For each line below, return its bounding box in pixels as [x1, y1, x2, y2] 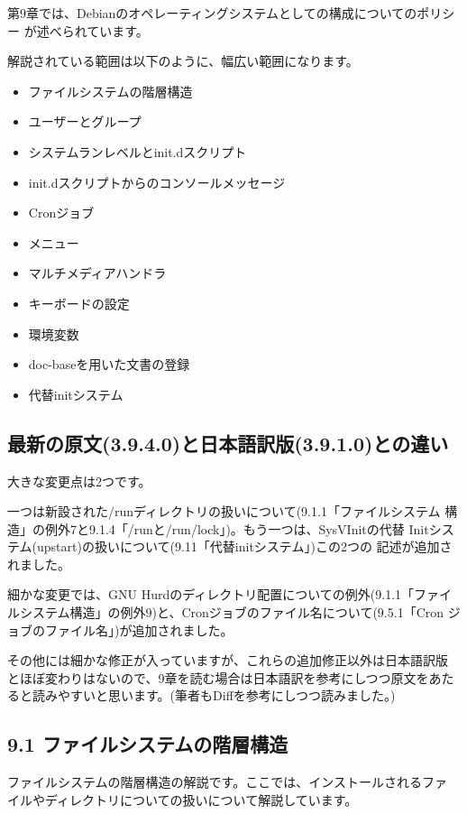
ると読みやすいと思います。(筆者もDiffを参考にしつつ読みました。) [7, 686, 396, 705]
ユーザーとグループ [28, 112, 142, 131]
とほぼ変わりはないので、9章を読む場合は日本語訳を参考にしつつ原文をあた [7, 668, 454, 687]
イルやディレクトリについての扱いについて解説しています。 [7, 790, 358, 809]
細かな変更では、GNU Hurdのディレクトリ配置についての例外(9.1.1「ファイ [7, 585, 453, 604]
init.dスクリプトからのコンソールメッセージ [28, 172, 286, 191]
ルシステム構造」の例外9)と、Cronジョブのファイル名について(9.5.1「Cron [7, 603, 444, 622]
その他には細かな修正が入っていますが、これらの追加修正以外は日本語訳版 [7, 651, 449, 670]
